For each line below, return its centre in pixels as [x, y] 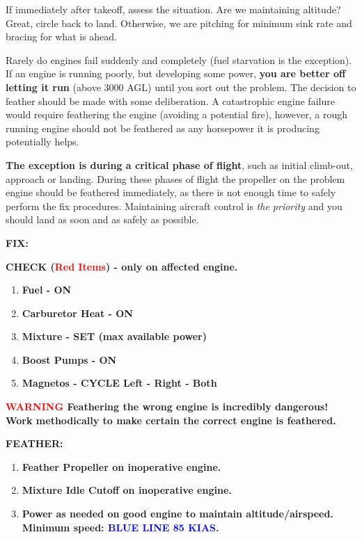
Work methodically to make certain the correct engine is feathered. [171, 420]
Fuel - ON [47, 290]
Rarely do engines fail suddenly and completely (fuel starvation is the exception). [179, 59]
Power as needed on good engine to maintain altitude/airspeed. [178, 514]
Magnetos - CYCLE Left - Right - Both [119, 383]
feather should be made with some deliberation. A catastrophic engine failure [170, 100]
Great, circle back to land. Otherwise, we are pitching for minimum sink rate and [179, 23]
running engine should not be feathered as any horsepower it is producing [163, 128]
